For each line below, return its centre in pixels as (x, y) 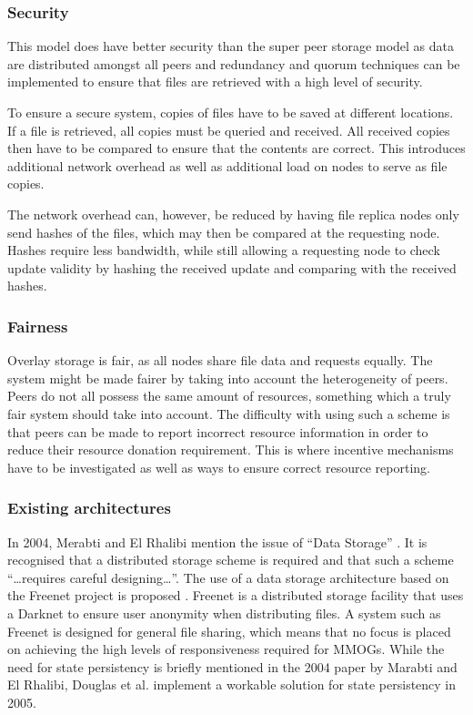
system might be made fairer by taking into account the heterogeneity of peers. (228, 378)
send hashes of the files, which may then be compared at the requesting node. (224, 232)
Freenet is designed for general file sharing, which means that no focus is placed (229, 631)
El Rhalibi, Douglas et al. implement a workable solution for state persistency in (232, 684)
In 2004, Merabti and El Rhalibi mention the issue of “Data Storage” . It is (217, 541)
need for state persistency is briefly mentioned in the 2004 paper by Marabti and (232, 666)
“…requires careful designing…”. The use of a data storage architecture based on (228, 577)
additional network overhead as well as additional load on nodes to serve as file (227, 165)
